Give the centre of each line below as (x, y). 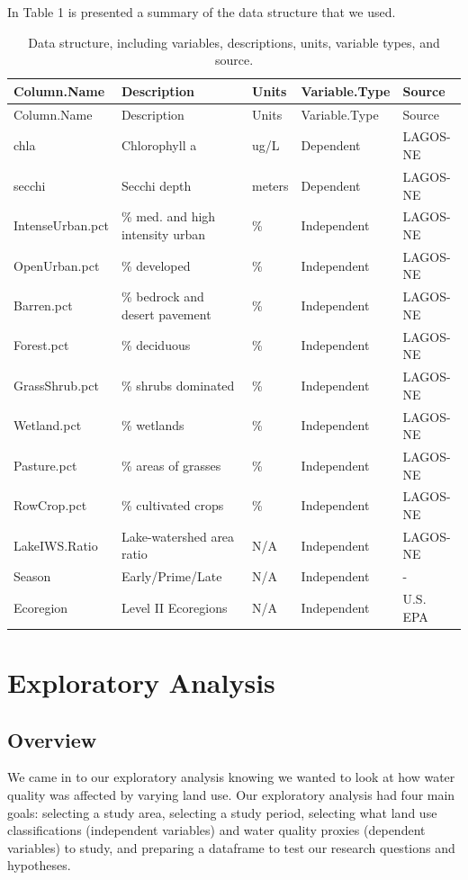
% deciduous (156, 345)
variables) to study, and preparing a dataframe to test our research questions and (231, 847)
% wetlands (153, 425)
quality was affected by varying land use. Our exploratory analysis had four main (231, 794)
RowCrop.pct (50, 505)
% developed (156, 265)
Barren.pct (43, 305)
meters (270, 185)
